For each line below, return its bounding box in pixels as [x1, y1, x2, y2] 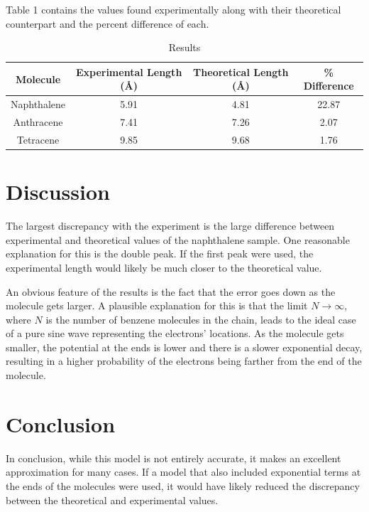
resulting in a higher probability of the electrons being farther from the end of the [6, 353, 362, 368]
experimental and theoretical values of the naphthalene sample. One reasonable [6, 232, 350, 247]
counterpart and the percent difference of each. [6, 16, 209, 31]
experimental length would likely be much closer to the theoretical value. [6, 260, 322, 274]
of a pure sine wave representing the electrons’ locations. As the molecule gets [6, 326, 344, 341]
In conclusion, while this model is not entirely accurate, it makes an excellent [6, 450, 341, 465]
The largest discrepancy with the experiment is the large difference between [6, 218, 335, 233]
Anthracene [13, 114, 63, 129]
